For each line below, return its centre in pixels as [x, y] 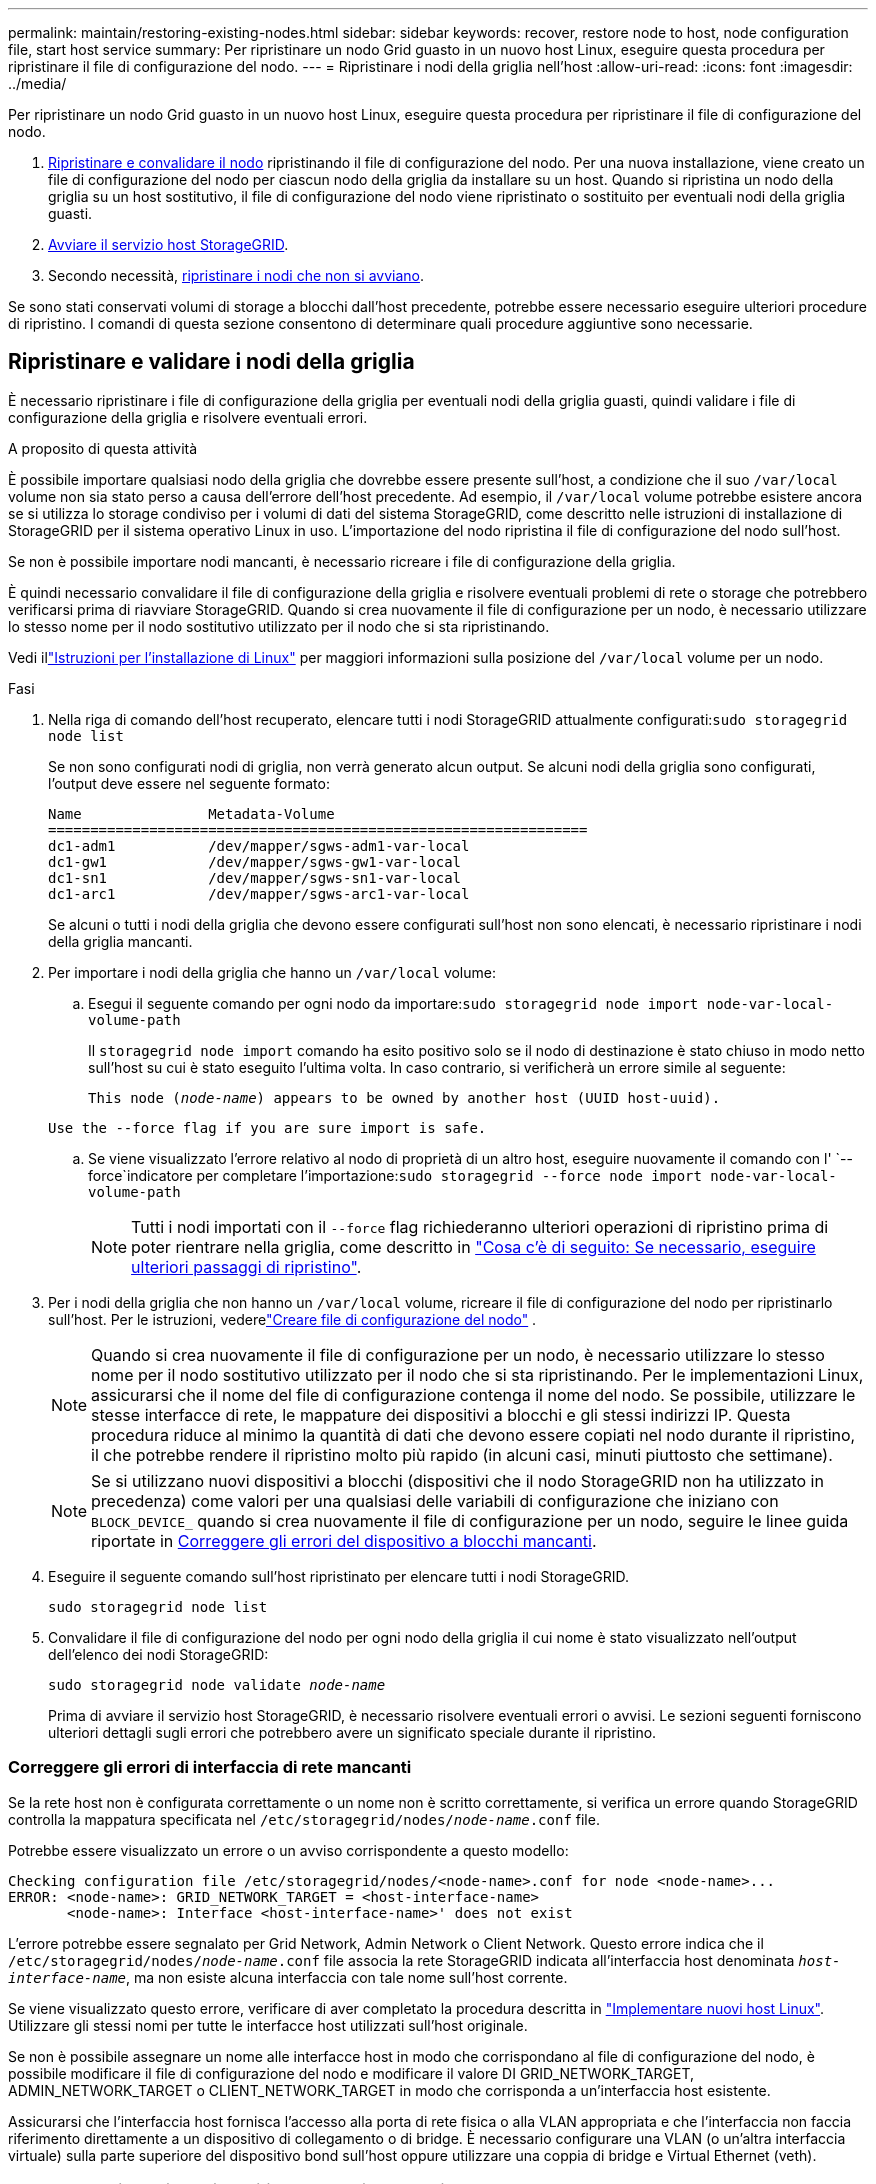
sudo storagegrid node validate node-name [217, 1684]
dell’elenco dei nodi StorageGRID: [158, 1654]
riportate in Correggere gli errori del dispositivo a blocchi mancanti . [344, 1540]
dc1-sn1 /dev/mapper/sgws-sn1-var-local [255, 877]
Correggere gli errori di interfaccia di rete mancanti [210, 1767]
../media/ [37, 83]
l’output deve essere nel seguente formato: [189, 783]
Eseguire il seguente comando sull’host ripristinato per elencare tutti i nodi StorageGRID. [339, 1576]
